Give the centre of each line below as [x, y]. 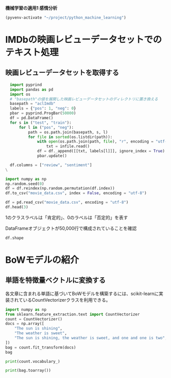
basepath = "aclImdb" [33, 104]
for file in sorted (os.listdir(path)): [70, 137]
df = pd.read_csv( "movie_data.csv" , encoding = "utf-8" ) [67, 202]
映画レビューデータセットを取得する [62, 73]
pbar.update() [52, 156]
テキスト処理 [32, 52]
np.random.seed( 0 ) [25, 184]
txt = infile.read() [68, 146]
